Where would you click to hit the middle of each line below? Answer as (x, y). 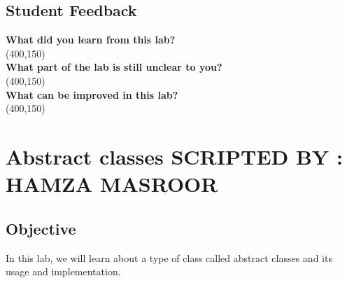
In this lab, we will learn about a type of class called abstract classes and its (169, 257)
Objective (41, 228)
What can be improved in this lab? (92, 94)
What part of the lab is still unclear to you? (114, 67)
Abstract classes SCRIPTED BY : (174, 156)
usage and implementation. (63, 271)
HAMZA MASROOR (112, 184)
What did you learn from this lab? (91, 40)
